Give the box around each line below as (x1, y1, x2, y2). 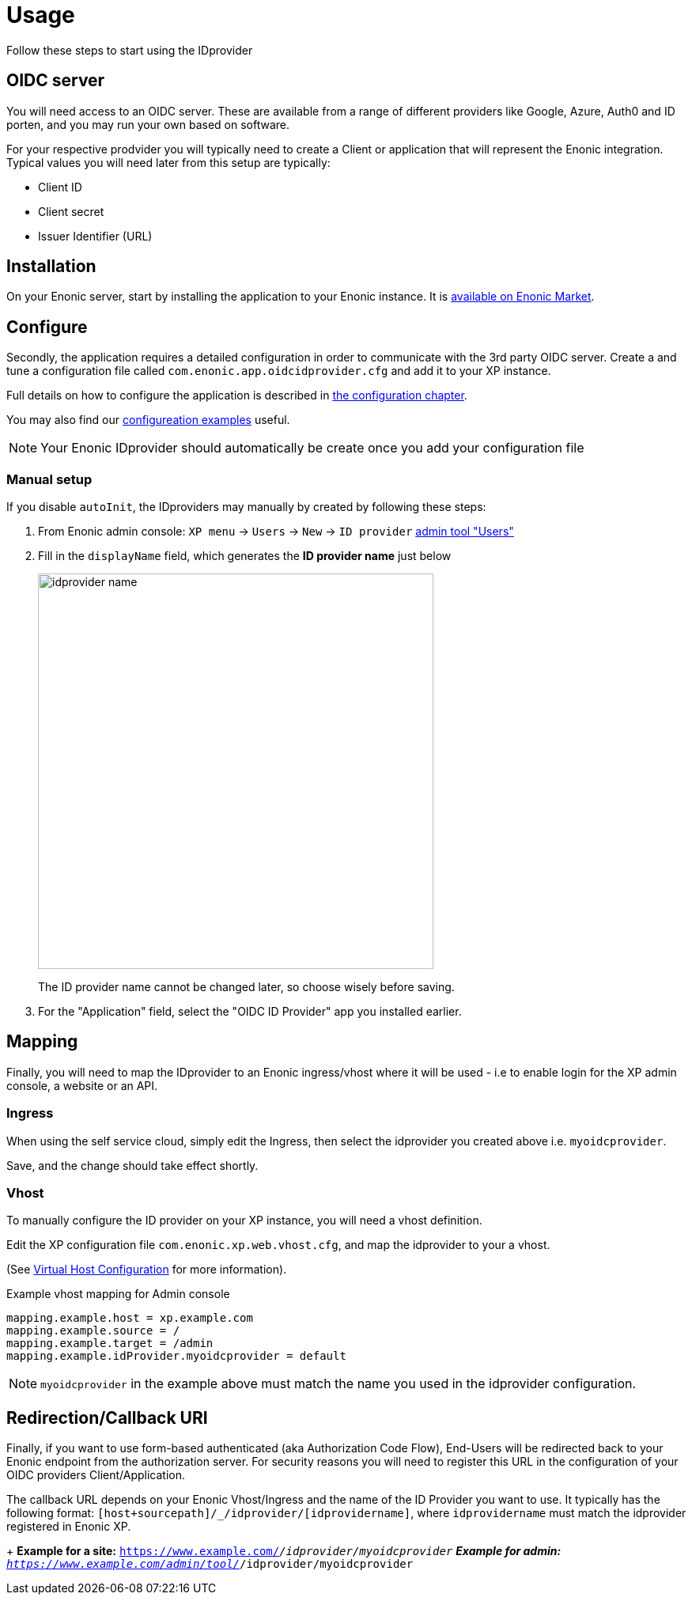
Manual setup (6, 471, 93, 487)
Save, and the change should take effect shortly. (6, 1158, 259, 1172)
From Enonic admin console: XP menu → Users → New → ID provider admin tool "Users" (38, 524, 514, 539)
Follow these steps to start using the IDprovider (6, 43, 253, 57)
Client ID (38, 180, 82, 194)
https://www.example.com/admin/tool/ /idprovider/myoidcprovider (6, 1557, 414, 1571)
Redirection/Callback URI (6, 1407, 208, 1428)
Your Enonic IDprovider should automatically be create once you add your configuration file (40, 440, 584, 456)
